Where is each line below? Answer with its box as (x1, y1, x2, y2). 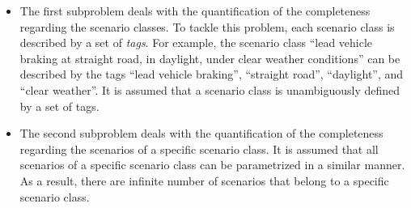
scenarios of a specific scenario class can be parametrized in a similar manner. (19, 156, 405, 173)
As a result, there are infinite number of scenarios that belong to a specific (19, 172, 389, 189)
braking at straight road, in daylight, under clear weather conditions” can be (19, 49, 400, 66)
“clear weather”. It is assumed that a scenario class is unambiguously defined (19, 81, 400, 98)
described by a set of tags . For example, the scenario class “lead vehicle (19, 34, 373, 51)
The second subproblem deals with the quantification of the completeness (19, 125, 383, 142)
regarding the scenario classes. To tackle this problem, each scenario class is (19, 18, 395, 35)
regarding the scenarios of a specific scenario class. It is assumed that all (19, 140, 379, 157)
